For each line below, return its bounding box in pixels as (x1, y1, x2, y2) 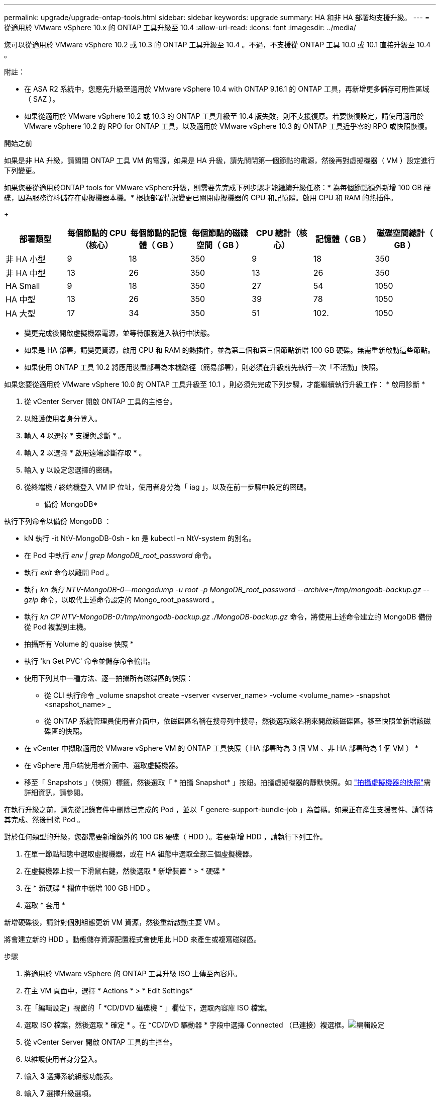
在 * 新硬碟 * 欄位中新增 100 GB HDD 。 (24, 884, 155, 892)
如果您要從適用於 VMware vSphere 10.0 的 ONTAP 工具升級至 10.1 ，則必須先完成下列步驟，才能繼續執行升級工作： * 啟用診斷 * (4, 380, 425, 388)
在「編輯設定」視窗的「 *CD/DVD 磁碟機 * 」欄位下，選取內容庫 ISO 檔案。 (24, 1003, 272, 1012)
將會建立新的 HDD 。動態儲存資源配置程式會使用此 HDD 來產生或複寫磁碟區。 (4, 935, 261, 944)
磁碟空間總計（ (376, 228, 433, 238)
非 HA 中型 (6, 268, 46, 278)
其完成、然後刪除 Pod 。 (4, 815, 84, 824)
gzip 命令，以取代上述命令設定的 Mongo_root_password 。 (24, 595, 219, 604)
